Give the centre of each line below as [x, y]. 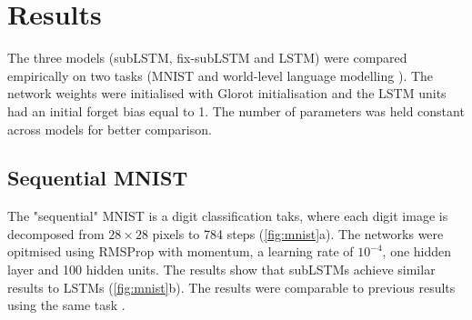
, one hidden [417, 251]
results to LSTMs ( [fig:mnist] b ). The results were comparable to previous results [231, 287]
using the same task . [66, 305]
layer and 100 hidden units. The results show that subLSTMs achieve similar [221, 270]
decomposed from [56, 233]
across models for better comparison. [110, 129]
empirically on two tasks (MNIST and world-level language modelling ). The [221, 75]
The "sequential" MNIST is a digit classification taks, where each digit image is [228, 216]
